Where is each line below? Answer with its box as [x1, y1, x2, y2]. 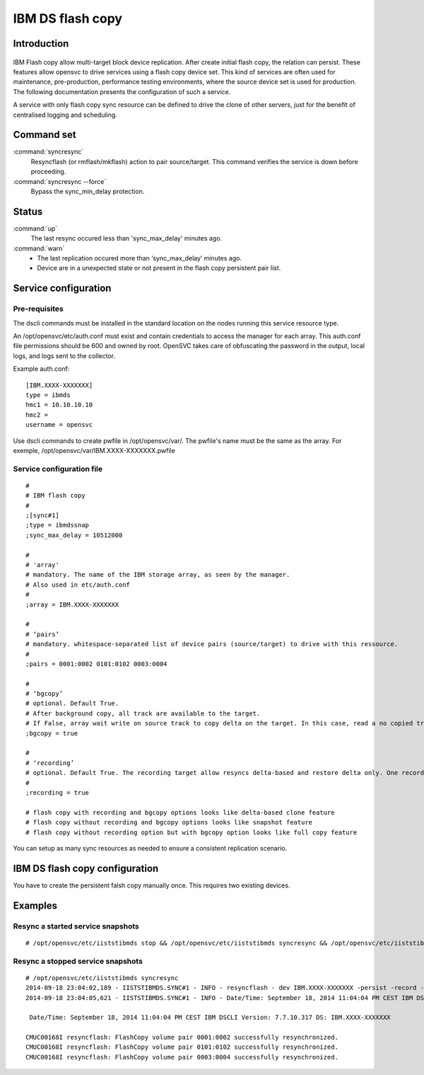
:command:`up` [13, 224, 58, 233]
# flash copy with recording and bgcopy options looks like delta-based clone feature [25, 808, 335, 817]
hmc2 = [25, 410, 49, 419]
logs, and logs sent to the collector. [13, 351, 116, 360]
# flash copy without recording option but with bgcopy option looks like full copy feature [25, 828, 358, 837]
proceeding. [30, 167, 66, 176]
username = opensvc [25, 421, 93, 429]
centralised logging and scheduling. [13, 110, 118, 119]
